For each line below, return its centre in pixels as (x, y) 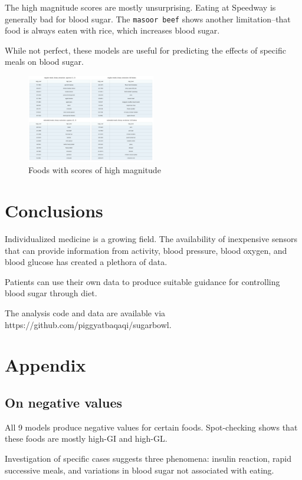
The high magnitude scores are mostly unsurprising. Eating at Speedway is (140, 7)
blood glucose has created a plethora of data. (86, 262)
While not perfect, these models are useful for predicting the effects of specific (145, 50)
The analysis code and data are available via (85, 313)
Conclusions (54, 211)
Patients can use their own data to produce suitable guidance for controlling (142, 281)
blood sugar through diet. (51, 293)
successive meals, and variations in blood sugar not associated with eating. (139, 470)
